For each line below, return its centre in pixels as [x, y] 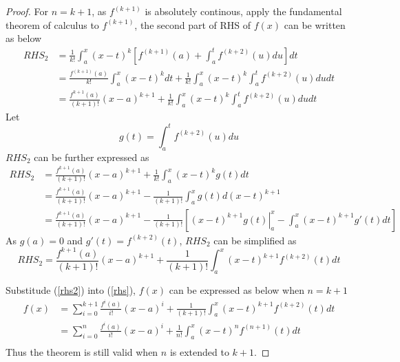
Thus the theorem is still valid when [82, 351]
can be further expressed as [92, 157]
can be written [315, 24]
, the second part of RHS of [193, 24]
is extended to [199, 351]
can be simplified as [255, 240]
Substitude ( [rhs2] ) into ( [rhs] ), [71, 290]
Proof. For [27, 11]
